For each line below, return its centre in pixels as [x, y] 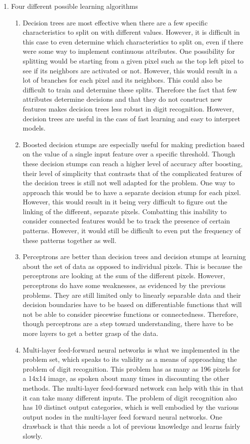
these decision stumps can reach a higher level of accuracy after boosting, [133, 163]
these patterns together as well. [69, 240]
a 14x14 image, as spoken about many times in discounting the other [126, 378]
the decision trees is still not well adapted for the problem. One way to [129, 183]
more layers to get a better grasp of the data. [91, 333]
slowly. [33, 435]
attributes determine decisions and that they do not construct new [123, 99]
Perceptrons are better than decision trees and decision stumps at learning [134, 256]
